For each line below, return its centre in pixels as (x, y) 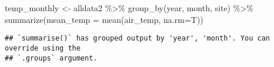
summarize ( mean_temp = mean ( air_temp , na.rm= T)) (104, 19)
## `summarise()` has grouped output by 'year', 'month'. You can (138, 38)
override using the (43, 48)
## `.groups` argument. (51, 58)
